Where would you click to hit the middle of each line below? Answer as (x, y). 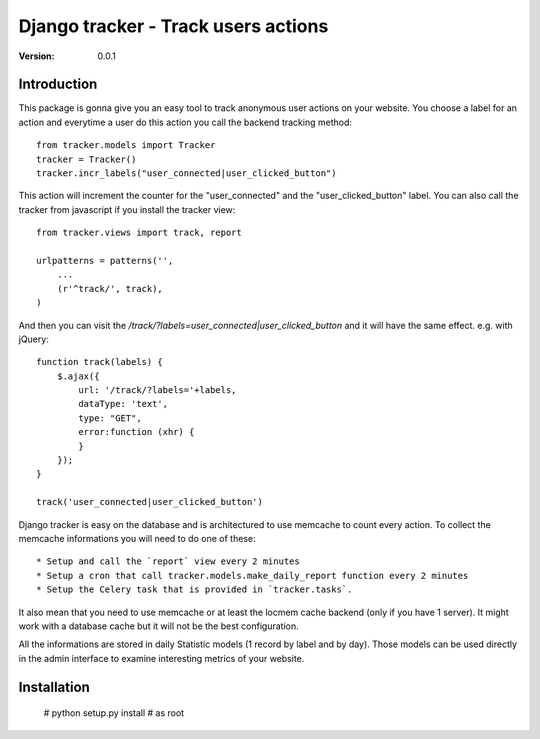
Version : (36, 56)
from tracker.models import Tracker (126, 145)
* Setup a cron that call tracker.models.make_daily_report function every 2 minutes (252, 575)
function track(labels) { (100, 362)
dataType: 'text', (123, 404)
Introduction (58, 84)
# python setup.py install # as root (114, 713)
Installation (54, 686)
